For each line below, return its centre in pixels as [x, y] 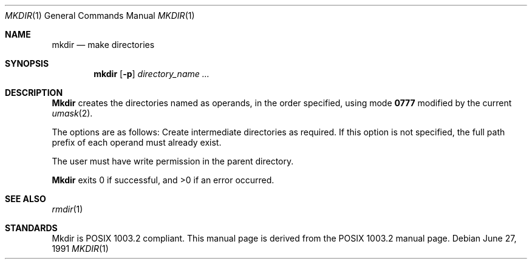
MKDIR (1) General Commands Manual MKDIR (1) [100, 15]
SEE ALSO [26, 199]
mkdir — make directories [103, 45]
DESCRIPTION [34, 93]
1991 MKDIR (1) [80, 249]
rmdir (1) [67, 209]
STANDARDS [31, 228]
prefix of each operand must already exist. [137, 142]
